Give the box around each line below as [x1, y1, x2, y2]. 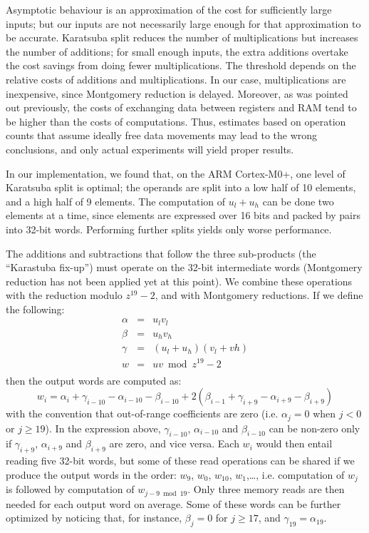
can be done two [262, 193, 334, 208]
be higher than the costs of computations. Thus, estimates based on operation [6, 113, 346, 128]
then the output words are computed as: [6, 372, 182, 387]
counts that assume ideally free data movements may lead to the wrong [6, 128, 318, 143]
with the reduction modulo [6, 288, 123, 303]
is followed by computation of [6, 482, 135, 497]
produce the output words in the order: [6, 467, 177, 482]
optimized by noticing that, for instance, [6, 510, 182, 525]
